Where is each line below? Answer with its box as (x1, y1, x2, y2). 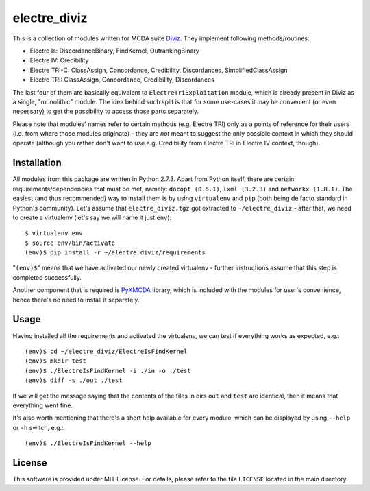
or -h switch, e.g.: (12, 423, 64, 431)
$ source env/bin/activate (25, 239, 116, 247)
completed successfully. (12, 273, 82, 281)
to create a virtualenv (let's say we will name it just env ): (12, 213, 172, 221)
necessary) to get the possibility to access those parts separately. (12, 107, 199, 116)
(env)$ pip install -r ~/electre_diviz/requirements (25, 249, 206, 256)
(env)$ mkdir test (25, 357, 87, 365)
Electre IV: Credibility (29, 56, 89, 64)
